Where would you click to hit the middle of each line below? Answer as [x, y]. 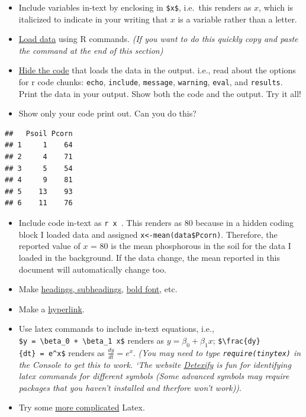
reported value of [49, 246]
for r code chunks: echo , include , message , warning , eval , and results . [151, 82]
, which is [276, 7]
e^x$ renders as [76, 352]
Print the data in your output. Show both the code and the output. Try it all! [160, 93]
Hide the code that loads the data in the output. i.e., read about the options [157, 70]
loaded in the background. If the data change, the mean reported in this [149, 257]
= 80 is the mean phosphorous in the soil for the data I [191, 246]
